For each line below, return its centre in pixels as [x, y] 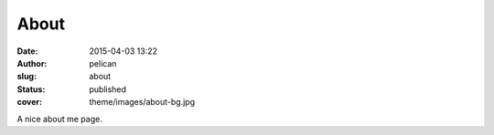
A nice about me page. [59, 119]
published [108, 89]
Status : [31, 89]
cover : [30, 102]
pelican [103, 63]
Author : [32, 63]
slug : [27, 77]
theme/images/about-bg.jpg [142, 102]
